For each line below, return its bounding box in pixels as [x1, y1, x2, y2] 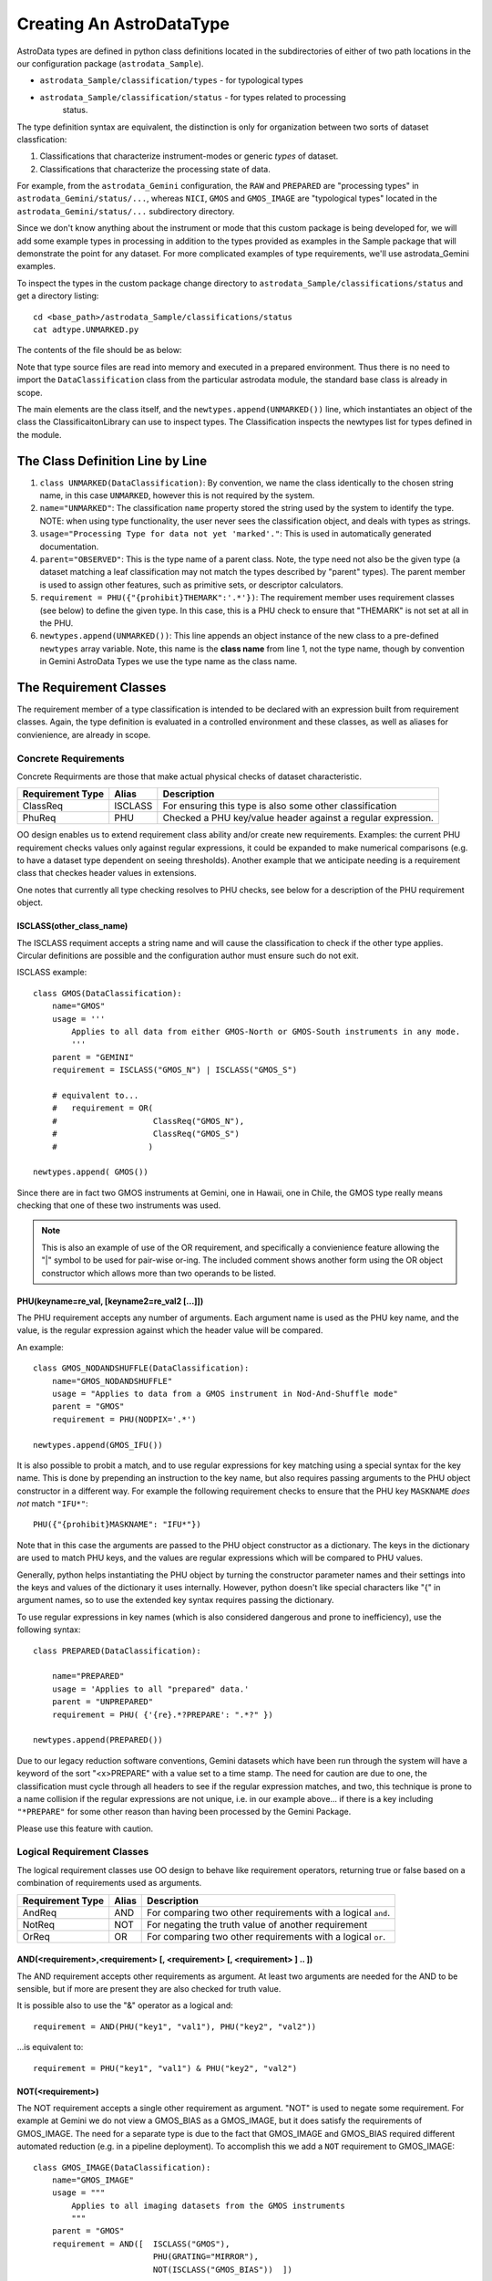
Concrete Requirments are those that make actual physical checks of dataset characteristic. [16, 771, 362, 782]
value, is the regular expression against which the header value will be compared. [16, 1325, 323, 1336]
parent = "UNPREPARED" [51, 1697, 154, 1707]
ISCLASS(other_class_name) [16, 921, 128, 932]
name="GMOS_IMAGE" [51, 2174, 135, 2185]
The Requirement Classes [16, 680, 167, 695]
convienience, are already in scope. [16, 729, 151, 740]
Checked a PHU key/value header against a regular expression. [162, 812, 435, 825]
